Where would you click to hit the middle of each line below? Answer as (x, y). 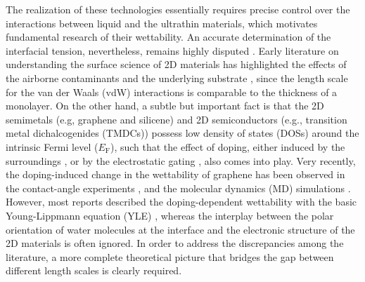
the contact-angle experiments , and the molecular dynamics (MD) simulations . (178, 188)
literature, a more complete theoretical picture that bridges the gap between (170, 256)
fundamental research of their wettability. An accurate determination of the (168, 37)
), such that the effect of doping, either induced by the (228, 146)
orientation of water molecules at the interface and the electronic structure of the (180, 229)
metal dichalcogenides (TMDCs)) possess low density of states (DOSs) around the (182, 133)
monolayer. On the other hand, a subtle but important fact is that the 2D (165, 106)
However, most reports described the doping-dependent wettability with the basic (181, 202)
